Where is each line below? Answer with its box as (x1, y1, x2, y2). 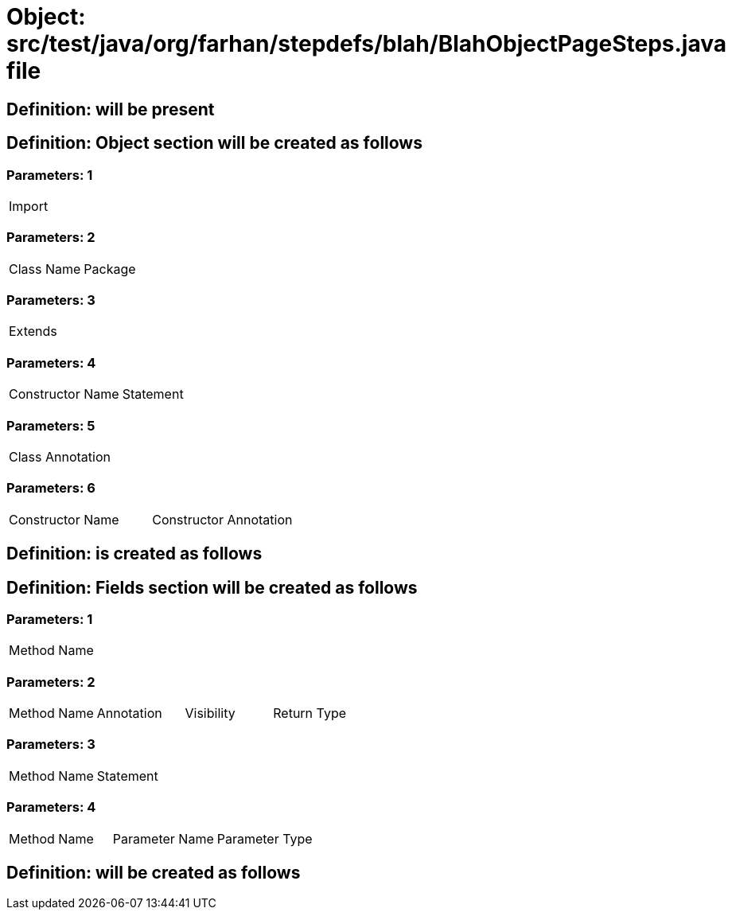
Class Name (9, 260, 81, 277)
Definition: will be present (6, 99, 215, 119)
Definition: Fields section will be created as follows (6, 577, 418, 598)
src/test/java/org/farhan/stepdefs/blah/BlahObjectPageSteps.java (6, 30, 726, 57)
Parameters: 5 (6, 417, 95, 434)
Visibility (185, 705, 236, 722)
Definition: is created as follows (6, 544, 263, 564)
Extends (9, 323, 57, 340)
